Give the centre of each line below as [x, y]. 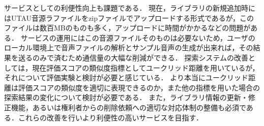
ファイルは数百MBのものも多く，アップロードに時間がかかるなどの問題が [127, 28]
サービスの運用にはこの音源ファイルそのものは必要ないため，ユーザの [138, 37]
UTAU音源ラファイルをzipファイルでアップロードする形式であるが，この [132, 18]
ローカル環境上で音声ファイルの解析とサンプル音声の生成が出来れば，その [129, 48]
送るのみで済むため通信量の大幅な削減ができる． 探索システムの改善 [133, 57]
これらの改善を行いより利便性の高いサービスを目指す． [110, 117]
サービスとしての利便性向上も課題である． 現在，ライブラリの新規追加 [123, 8]
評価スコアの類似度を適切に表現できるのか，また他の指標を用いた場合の [139, 87]
